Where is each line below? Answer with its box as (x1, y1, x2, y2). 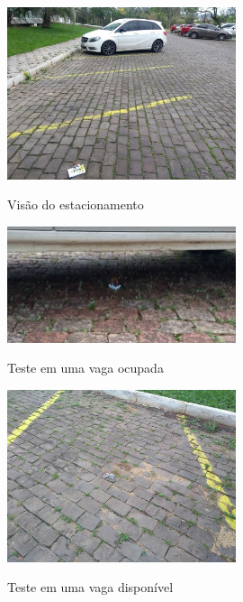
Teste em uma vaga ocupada (7, 358, 164, 377)
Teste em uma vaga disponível (7, 578, 174, 597)
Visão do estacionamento (7, 195, 144, 214)
